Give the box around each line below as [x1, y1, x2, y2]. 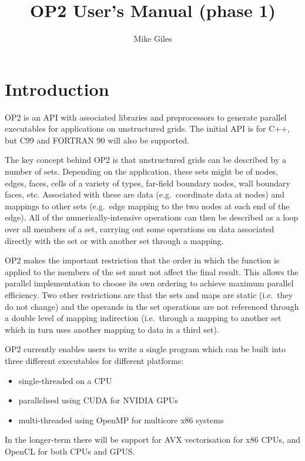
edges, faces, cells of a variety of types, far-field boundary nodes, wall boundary [5, 176, 290, 189]
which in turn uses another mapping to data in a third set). [5, 323, 219, 335]
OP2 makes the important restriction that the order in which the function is [5, 254, 280, 266]
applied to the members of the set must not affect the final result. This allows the [5, 265, 299, 278]
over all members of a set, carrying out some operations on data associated [5, 223, 274, 235]
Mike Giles [133, 32, 172, 45]
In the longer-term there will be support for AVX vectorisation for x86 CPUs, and [5, 433, 301, 446]
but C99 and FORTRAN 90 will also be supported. [5, 133, 189, 146]
